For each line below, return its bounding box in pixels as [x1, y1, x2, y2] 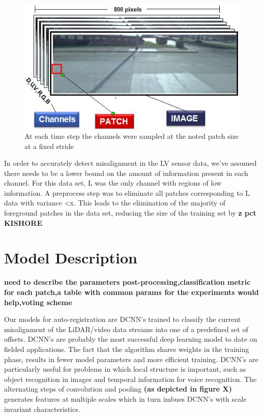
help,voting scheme [4, 296, 72, 307]
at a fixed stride [24, 140, 74, 151]
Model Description [4, 247, 137, 268]
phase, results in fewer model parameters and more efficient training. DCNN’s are [4, 353, 258, 364]
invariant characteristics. [4, 403, 80, 414]
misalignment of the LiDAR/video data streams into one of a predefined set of [4, 323, 248, 334]
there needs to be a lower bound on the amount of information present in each [4, 167, 248, 178]
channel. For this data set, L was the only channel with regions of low [4, 177, 221, 188]
